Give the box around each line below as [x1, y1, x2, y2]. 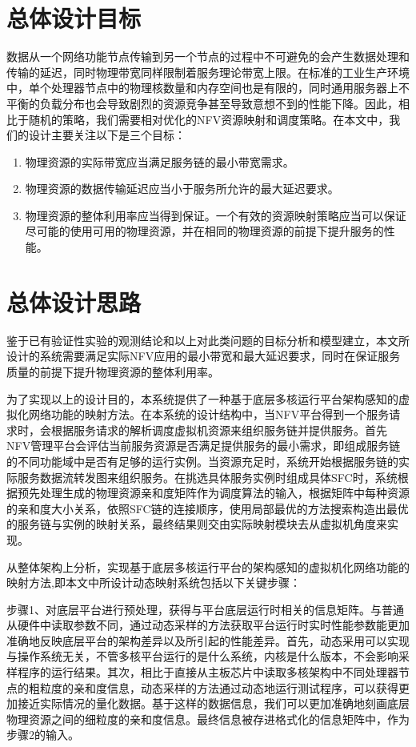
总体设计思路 [6, 285, 142, 318]
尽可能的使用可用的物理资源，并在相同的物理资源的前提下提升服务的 [25, 223, 384, 239]
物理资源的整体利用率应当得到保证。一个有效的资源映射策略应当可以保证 [25, 207, 406, 223]
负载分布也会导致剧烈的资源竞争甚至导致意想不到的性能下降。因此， [39, 94, 398, 111]
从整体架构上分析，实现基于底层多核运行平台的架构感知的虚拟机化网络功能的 [6, 558, 410, 575]
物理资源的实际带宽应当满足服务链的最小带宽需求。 [25, 153, 294, 170]
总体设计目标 [6, 2, 142, 34]
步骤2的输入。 [6, 726, 79, 743]
